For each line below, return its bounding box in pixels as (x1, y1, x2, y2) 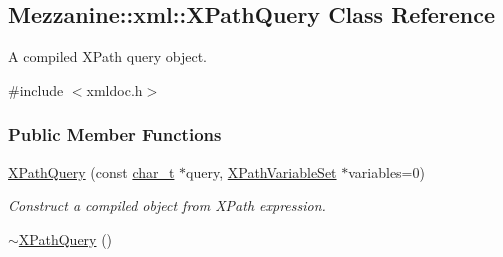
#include (8, 79, 64, 100)
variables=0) (348, 161, 425, 182)
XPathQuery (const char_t (8, 161, 175, 182)
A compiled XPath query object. (8, 46, 207, 67)
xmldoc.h (86, 79, 143, 100)
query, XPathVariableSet (186, 161, 337, 182)
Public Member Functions (8, 122, 222, 147)
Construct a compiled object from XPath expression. (8, 195, 326, 216)
